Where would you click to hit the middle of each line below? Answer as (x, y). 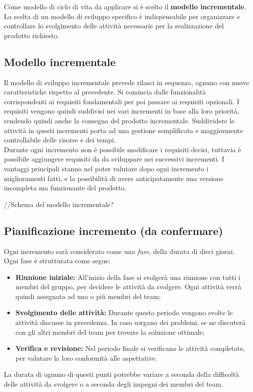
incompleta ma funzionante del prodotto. (65, 188)
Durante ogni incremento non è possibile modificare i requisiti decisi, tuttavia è (123, 149)
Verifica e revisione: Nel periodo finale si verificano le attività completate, (130, 348)
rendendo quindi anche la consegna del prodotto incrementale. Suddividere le (119, 120)
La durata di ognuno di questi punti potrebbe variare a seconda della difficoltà (122, 374)
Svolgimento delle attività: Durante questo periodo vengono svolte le (124, 312)
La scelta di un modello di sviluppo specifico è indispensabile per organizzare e (122, 16)
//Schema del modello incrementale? (59, 204)
